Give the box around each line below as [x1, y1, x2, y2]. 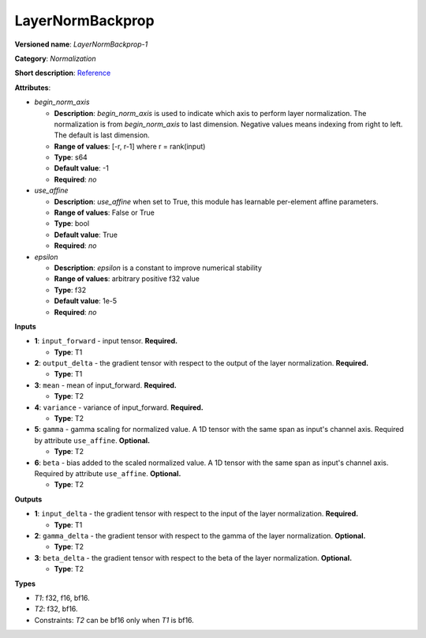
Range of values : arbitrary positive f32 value [54, 274, 200, 283]
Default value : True [54, 230, 118, 239]
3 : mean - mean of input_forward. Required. [34, 380, 177, 390]
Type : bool [54, 219, 90, 228]
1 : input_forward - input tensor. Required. [34, 336, 177, 346]
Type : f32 [54, 285, 87, 295]
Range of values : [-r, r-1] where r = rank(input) [54, 141, 206, 151]
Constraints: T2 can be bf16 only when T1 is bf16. [34, 615, 195, 625]
